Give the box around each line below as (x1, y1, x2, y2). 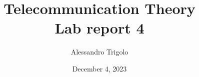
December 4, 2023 (72, 63, 127, 73)
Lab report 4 (54, 17, 144, 38)
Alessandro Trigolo (70, 46, 128, 57)
